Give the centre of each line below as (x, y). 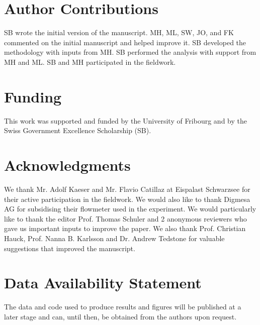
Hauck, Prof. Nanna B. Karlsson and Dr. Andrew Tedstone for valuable (114, 238)
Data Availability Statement (103, 283)
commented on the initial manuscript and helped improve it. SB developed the (125, 42)
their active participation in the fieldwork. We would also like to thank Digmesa (127, 199)
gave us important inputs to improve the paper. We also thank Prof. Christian (125, 228)
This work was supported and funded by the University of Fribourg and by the (125, 120)
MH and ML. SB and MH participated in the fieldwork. (90, 62)
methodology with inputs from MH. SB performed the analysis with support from (130, 52)
